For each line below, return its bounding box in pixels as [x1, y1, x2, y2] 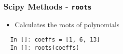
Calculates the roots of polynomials [14, 19, 120, 29]
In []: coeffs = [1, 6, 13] [10, 36, 100, 43]
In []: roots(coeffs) [10, 44, 80, 52]
